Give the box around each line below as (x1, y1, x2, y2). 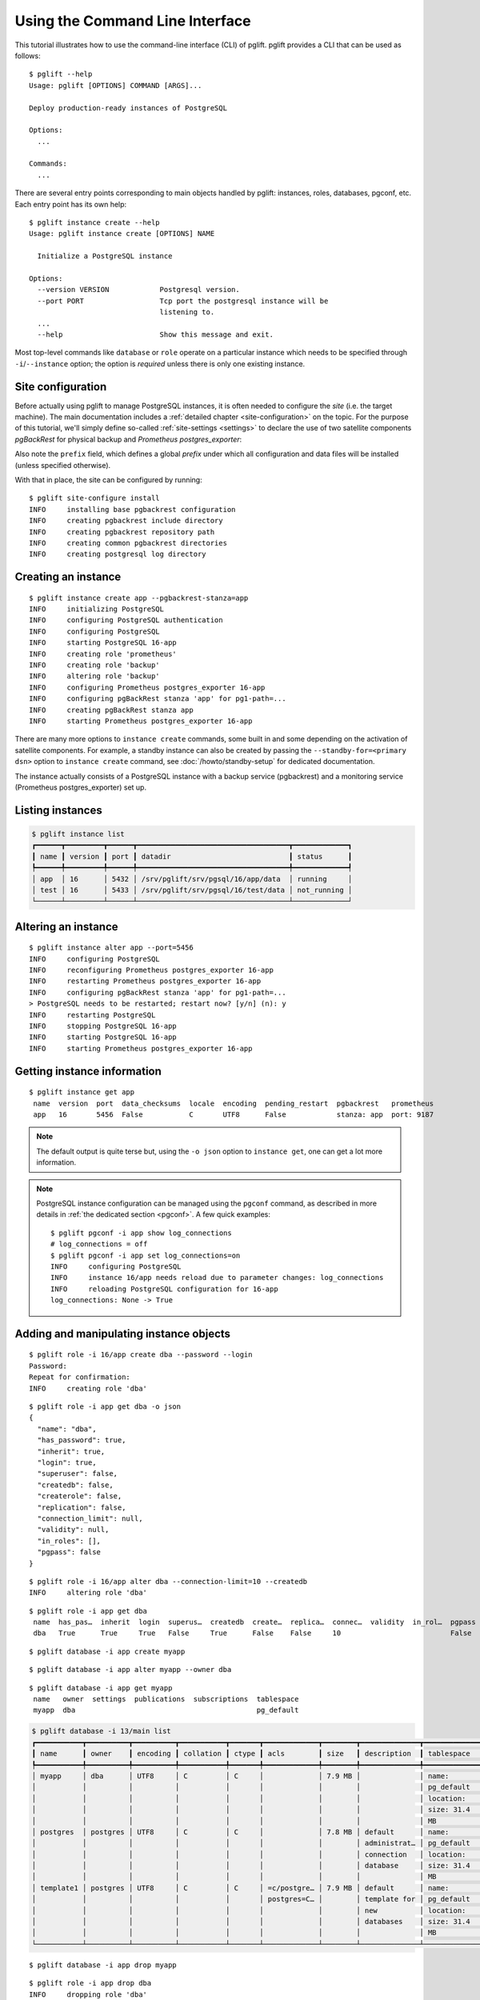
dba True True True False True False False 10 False (33, 1629, 472, 1638)
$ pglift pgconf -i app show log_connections (50, 1228, 232, 1238)
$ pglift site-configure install (29, 494, 160, 503)
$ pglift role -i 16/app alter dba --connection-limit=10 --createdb (29, 1577, 308, 1586)
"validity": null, (37, 1525, 110, 1534)
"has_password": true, (37, 1436, 126, 1445)
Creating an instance (14, 570, 122, 584)
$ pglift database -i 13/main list (31, 1726, 171, 1736)
